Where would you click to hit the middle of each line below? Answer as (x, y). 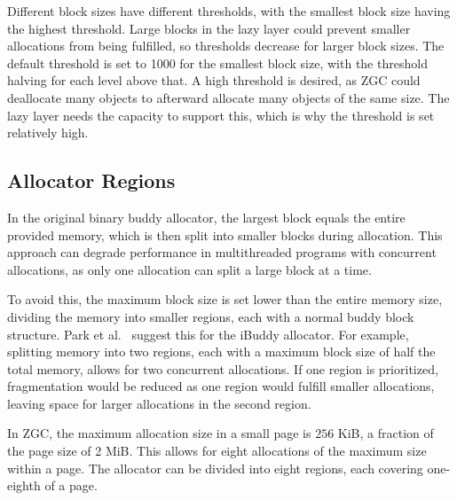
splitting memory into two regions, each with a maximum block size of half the (221, 352)
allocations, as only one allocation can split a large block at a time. (189, 269)
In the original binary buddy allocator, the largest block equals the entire (206, 217)
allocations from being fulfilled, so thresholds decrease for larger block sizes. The (226, 46)
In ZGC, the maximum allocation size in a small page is (159, 433)
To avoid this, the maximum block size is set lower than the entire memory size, (225, 299)
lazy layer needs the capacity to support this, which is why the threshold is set (221, 115)
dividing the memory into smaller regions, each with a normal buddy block (211, 316)
